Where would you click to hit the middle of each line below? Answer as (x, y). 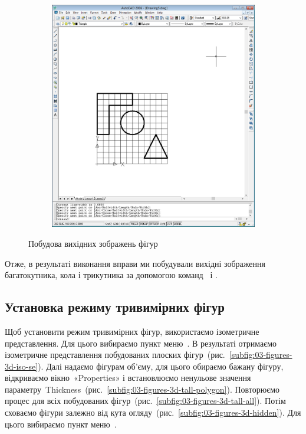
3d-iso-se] (22, 366)
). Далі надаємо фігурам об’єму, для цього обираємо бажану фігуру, (161, 366)
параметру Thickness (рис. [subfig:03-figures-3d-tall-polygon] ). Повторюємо (142, 389)
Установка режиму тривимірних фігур (115, 307)
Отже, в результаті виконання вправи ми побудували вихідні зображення (135, 263)
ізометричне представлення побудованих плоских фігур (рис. (115, 355)
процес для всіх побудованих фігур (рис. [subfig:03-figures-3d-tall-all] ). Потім (145, 401)
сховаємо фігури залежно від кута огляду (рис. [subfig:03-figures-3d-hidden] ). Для (153, 412)
